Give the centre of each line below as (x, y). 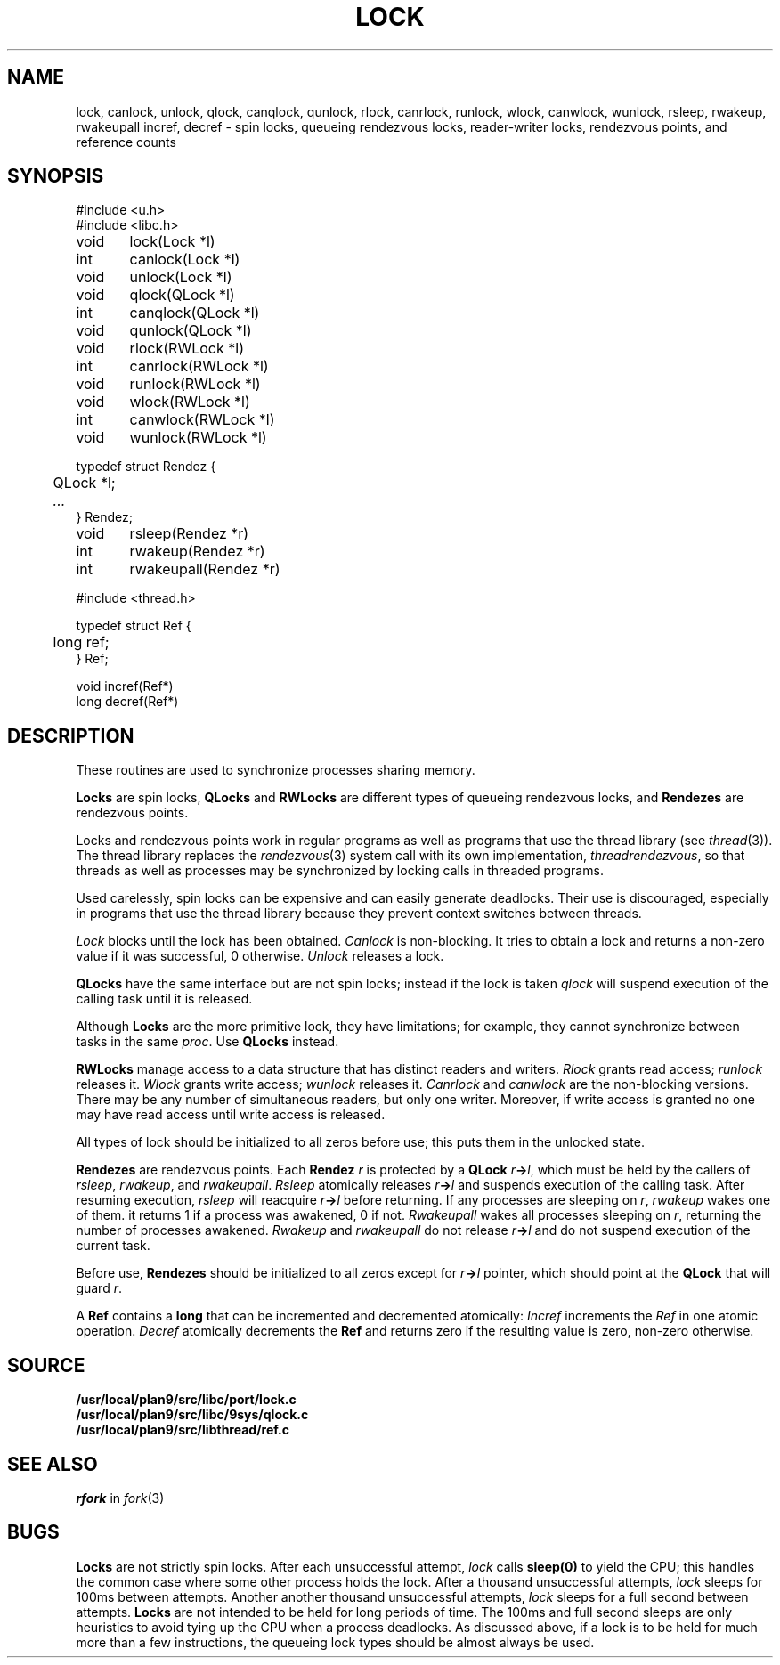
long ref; (81, 642)
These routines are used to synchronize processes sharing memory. (276, 770)
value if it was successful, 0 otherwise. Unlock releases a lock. (260, 956)
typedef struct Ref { (134, 626)
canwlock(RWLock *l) (202, 420)
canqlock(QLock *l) (195, 313)
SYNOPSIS (56, 176)
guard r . (99, 1288)
